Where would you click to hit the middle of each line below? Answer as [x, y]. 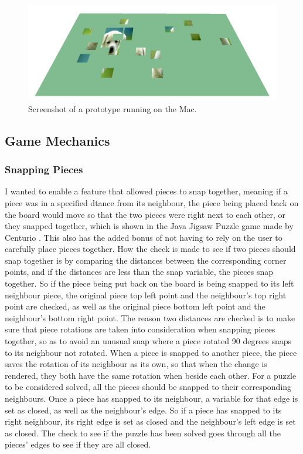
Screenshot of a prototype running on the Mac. [113, 108]
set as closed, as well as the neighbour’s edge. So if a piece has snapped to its [143, 410]
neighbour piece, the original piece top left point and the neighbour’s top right [146, 295]
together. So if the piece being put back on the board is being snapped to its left [149, 283]
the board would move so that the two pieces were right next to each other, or [145, 214]
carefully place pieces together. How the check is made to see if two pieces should [150, 249]
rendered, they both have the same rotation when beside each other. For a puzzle [151, 375]
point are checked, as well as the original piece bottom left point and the [135, 306]
